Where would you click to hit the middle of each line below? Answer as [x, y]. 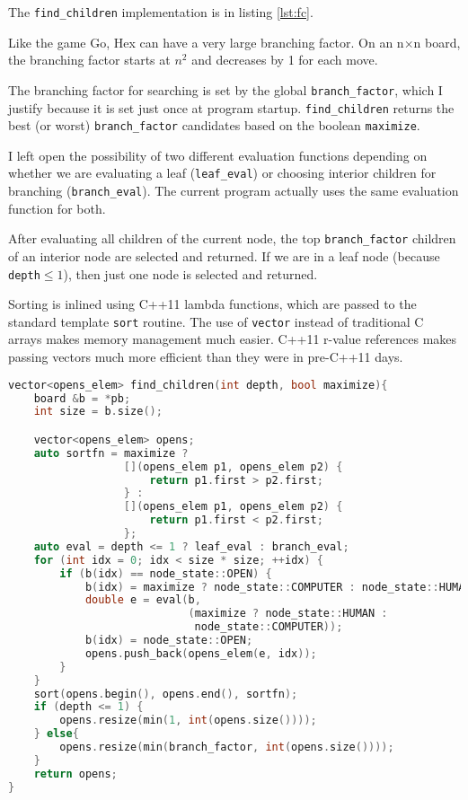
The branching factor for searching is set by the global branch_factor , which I [225, 89]
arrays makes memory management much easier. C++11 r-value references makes [233, 339]
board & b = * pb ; [82, 398]
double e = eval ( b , [143, 600]
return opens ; [75, 774]
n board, [437, 42]
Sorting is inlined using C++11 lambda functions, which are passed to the [212, 304]
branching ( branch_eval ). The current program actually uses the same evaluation [234, 191]
